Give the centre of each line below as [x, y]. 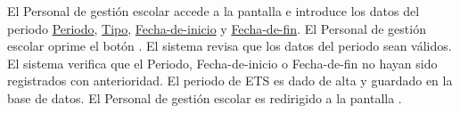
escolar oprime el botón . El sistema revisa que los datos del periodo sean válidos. [230, 46]
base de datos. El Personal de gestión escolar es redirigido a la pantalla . [205, 97]
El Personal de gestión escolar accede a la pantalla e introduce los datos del [214, 11]
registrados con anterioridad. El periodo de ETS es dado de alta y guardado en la [230, 81]
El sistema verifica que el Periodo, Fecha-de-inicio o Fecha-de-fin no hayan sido [222, 63]
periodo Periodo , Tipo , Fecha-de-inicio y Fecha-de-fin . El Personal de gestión [217, 28]
